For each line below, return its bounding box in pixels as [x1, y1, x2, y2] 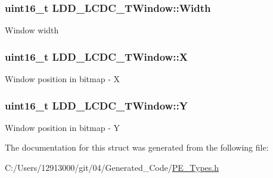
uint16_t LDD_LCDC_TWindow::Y [5, 98, 188, 113]
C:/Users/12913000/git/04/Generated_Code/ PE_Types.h [5, 161, 219, 174]
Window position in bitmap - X [5, 73, 120, 85]
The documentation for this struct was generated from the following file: [5, 141, 269, 154]
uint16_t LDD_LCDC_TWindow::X [5, 49, 188, 64]
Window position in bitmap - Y [5, 121, 120, 133]
